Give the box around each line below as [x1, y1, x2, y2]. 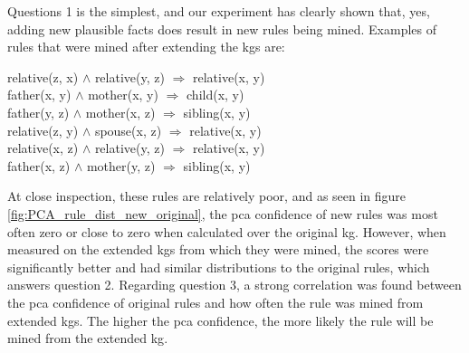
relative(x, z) [7, 138, 79, 157]
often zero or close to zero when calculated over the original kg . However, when [7, 222, 446, 241]
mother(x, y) [88, 85, 158, 104]
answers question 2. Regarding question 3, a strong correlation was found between [7, 275, 462, 294]
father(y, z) [7, 102, 70, 121]
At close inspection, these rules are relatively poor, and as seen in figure [7, 186, 407, 205]
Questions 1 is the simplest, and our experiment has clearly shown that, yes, [7, 2, 430, 20]
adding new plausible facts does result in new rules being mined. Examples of [7, 19, 437, 38]
